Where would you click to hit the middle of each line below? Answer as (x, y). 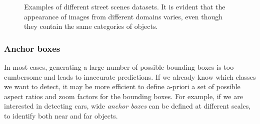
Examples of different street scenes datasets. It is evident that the (125, 6)
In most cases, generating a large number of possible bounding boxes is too (119, 67)
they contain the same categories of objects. (91, 26)
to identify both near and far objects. (61, 115)
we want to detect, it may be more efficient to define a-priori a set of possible (122, 86)
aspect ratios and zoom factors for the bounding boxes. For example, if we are (123, 96)
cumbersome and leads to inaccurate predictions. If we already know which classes (130, 76)
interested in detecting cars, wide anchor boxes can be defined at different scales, (127, 106)
